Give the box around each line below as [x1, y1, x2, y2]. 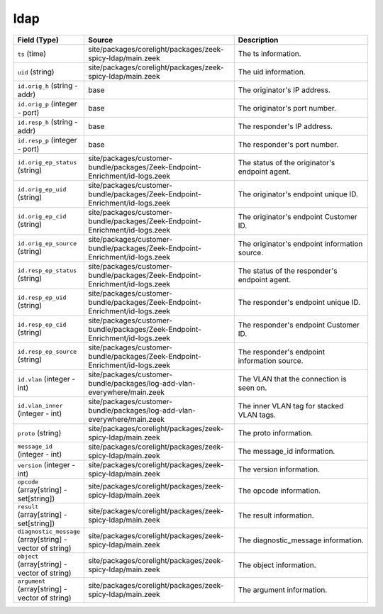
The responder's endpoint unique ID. [238, 297, 361, 307]
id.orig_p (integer [17, 99, 77, 108]
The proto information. [238, 428, 313, 437]
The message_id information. [238, 446, 335, 456]
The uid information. [238, 67, 306, 77]
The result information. [238, 510, 315, 520]
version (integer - [17, 459, 76, 469]
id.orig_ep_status [17, 159, 77, 167]
